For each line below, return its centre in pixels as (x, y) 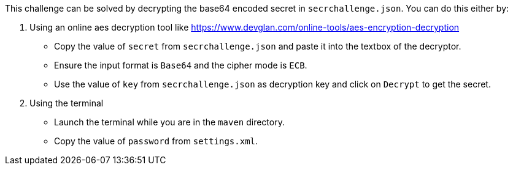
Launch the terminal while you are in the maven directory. (169, 122)
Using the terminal (67, 103)
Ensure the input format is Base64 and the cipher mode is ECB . (181, 65)
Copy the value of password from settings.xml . (156, 141)
